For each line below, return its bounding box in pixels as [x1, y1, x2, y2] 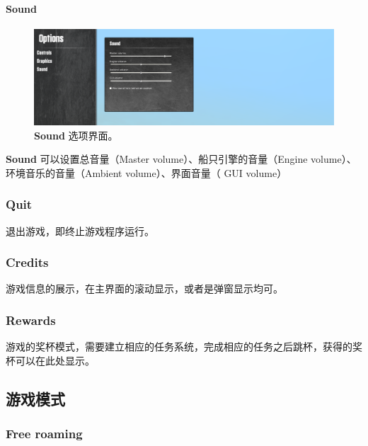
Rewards [6, 311, 56, 328]
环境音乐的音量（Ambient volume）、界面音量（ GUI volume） [6, 165, 287, 180]
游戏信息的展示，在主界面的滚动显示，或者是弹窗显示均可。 [6, 281, 283, 296]
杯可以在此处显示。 [6, 353, 95, 367]
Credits [6, 253, 49, 271]
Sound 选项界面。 [34, 127, 118, 142]
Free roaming [6, 425, 83, 442]
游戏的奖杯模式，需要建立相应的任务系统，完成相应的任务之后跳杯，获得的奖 [6, 339, 362, 354]
